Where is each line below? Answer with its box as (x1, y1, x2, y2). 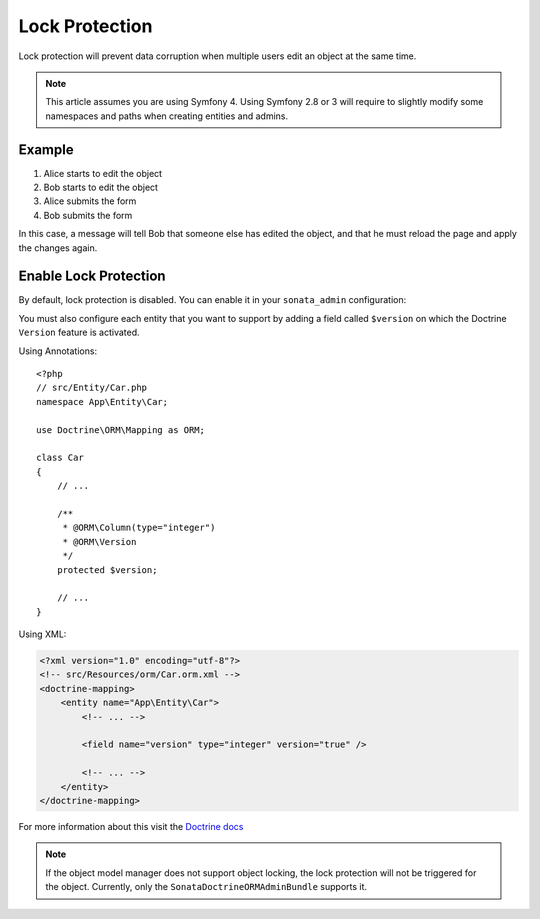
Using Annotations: (18, 345, 98, 357)
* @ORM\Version (62, 536, 137, 547)
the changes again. (18, 241, 98, 254)
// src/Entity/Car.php (36, 382, 148, 394)
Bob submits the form (43, 209, 133, 221)
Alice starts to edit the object (43, 167, 163, 179)
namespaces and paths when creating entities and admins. (45, 110, 289, 122)
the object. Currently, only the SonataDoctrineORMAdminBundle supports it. (45, 881, 368, 893)
